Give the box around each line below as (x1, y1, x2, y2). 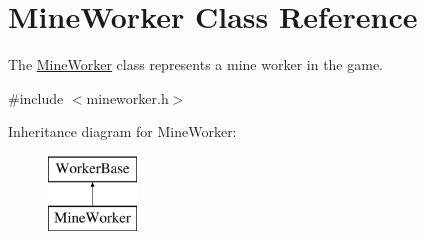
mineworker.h (86, 87, 169, 108)
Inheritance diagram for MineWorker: (8, 121, 237, 142)
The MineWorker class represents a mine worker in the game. (8, 54, 384, 75)
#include (8, 87, 64, 108)
